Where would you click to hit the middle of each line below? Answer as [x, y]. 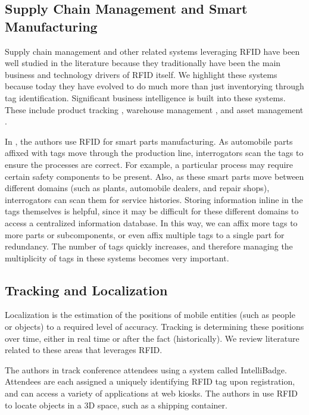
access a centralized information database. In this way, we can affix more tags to [151, 222]
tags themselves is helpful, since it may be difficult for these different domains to [152, 211]
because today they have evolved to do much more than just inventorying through [154, 86]
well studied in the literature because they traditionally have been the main [143, 63]
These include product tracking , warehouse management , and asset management [154, 109]
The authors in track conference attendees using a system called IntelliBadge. [146, 369]
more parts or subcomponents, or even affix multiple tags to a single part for [145, 234]
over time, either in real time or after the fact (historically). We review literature [152, 338]
